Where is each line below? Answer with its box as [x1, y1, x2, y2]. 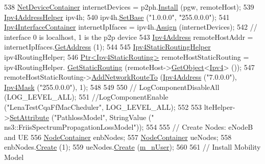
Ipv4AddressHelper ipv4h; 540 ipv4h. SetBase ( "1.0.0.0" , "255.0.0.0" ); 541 [4, 11, 230, 22]
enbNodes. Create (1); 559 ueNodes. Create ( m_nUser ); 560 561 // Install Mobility [4, 142, 261, 152]
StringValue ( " [109, 111, 154, 122]
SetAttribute [9, 111, 49, 122]
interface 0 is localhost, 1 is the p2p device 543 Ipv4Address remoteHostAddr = [4, 31, 253, 42]
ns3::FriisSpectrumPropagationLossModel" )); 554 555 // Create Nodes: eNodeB [4, 122, 253, 132]
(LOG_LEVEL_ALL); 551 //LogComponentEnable [4, 91, 168, 102]
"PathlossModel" [54, 111, 105, 122]
